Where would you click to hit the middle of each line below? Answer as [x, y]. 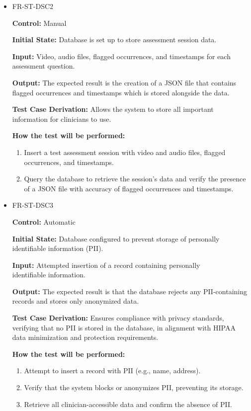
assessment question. [43, 66]
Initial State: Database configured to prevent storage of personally [116, 238]
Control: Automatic [44, 221]
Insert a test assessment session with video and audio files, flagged [125, 152]
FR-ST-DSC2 [33, 6]
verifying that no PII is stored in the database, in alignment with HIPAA [124, 327]
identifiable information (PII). [58, 248]
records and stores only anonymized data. [76, 301]
